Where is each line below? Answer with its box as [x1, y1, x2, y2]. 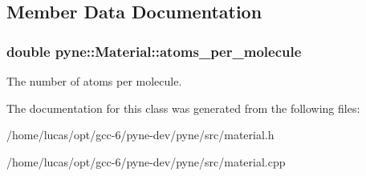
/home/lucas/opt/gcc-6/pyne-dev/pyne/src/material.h [6, 126, 274, 143]
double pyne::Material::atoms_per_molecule [6, 41, 302, 61]
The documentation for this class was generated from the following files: [6, 99, 360, 116]
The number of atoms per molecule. [6, 73, 182, 89]
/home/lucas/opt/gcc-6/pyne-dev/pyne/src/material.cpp [6, 153, 286, 170]
